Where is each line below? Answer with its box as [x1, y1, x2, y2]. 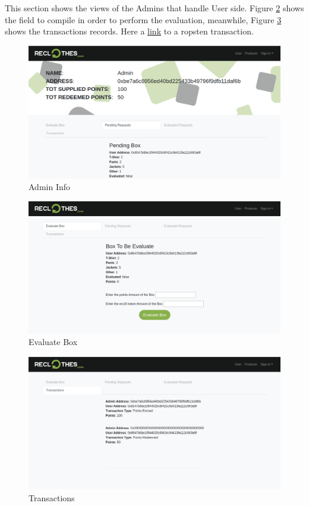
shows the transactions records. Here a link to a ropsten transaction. [5, 25, 254, 37]
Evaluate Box [29, 336, 78, 348]
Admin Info [29, 181, 71, 193]
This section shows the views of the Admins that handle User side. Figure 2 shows [5, 2, 304, 14]
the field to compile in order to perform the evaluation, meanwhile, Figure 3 [5, 13, 282, 26]
